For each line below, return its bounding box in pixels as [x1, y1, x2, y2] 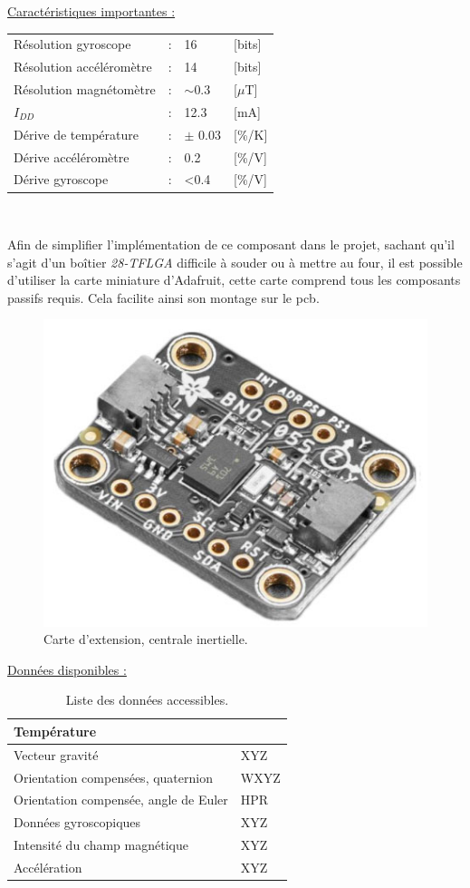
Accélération [14, 857, 82, 876]
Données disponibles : [7, 659, 127, 678]
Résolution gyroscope [14, 34, 131, 54]
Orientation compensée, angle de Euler [14, 790, 228, 809]
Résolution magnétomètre [14, 80, 156, 99]
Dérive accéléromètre [14, 147, 129, 166]
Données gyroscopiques [14, 813, 141, 832]
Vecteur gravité [14, 745, 99, 764]
